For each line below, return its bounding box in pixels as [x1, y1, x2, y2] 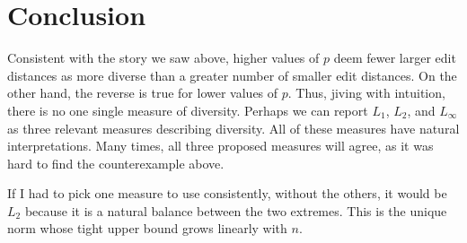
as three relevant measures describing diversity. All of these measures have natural [7, 118, 460, 137]
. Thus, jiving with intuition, [287, 83, 445, 102]
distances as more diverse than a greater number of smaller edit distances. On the [7, 65, 457, 84]
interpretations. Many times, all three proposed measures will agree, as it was [7, 136, 434, 155]
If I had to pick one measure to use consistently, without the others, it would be [7, 184, 447, 203]
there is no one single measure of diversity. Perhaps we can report [7, 100, 368, 119]
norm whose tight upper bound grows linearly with [7, 219, 287, 238]
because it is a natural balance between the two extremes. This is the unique [24, 201, 447, 220]
